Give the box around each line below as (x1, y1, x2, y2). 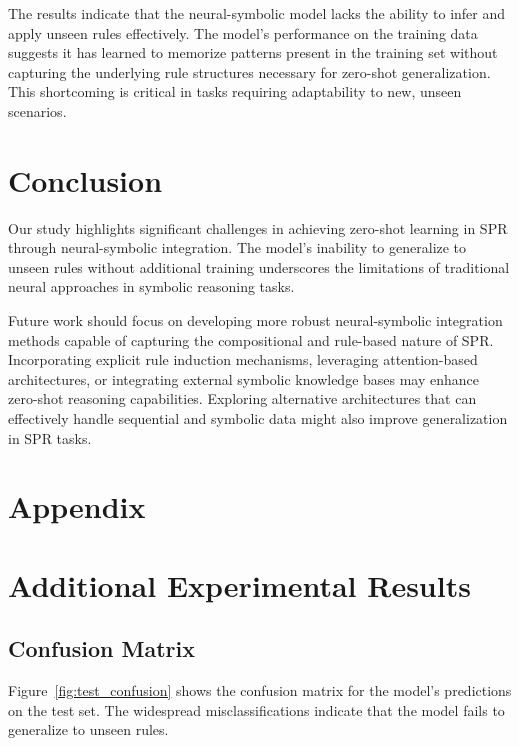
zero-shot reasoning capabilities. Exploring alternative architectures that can (8, 388, 477, 409)
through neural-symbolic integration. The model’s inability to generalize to (8, 237, 467, 258)
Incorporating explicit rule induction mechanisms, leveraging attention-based (8, 349, 478, 370)
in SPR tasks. (8, 427, 92, 448)
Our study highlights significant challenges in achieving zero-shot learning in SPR (8, 217, 508, 238)
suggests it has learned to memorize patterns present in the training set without (8, 42, 498, 63)
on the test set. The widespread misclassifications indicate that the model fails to (8, 699, 505, 720)
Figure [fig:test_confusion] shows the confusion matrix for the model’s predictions (8, 680, 512, 701)
